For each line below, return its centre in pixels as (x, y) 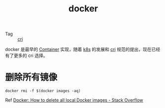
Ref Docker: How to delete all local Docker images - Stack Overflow (74, 100)
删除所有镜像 (31, 78)
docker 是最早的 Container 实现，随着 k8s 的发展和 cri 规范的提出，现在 (79, 50)
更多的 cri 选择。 (31, 55)
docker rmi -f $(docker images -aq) (43, 91)
